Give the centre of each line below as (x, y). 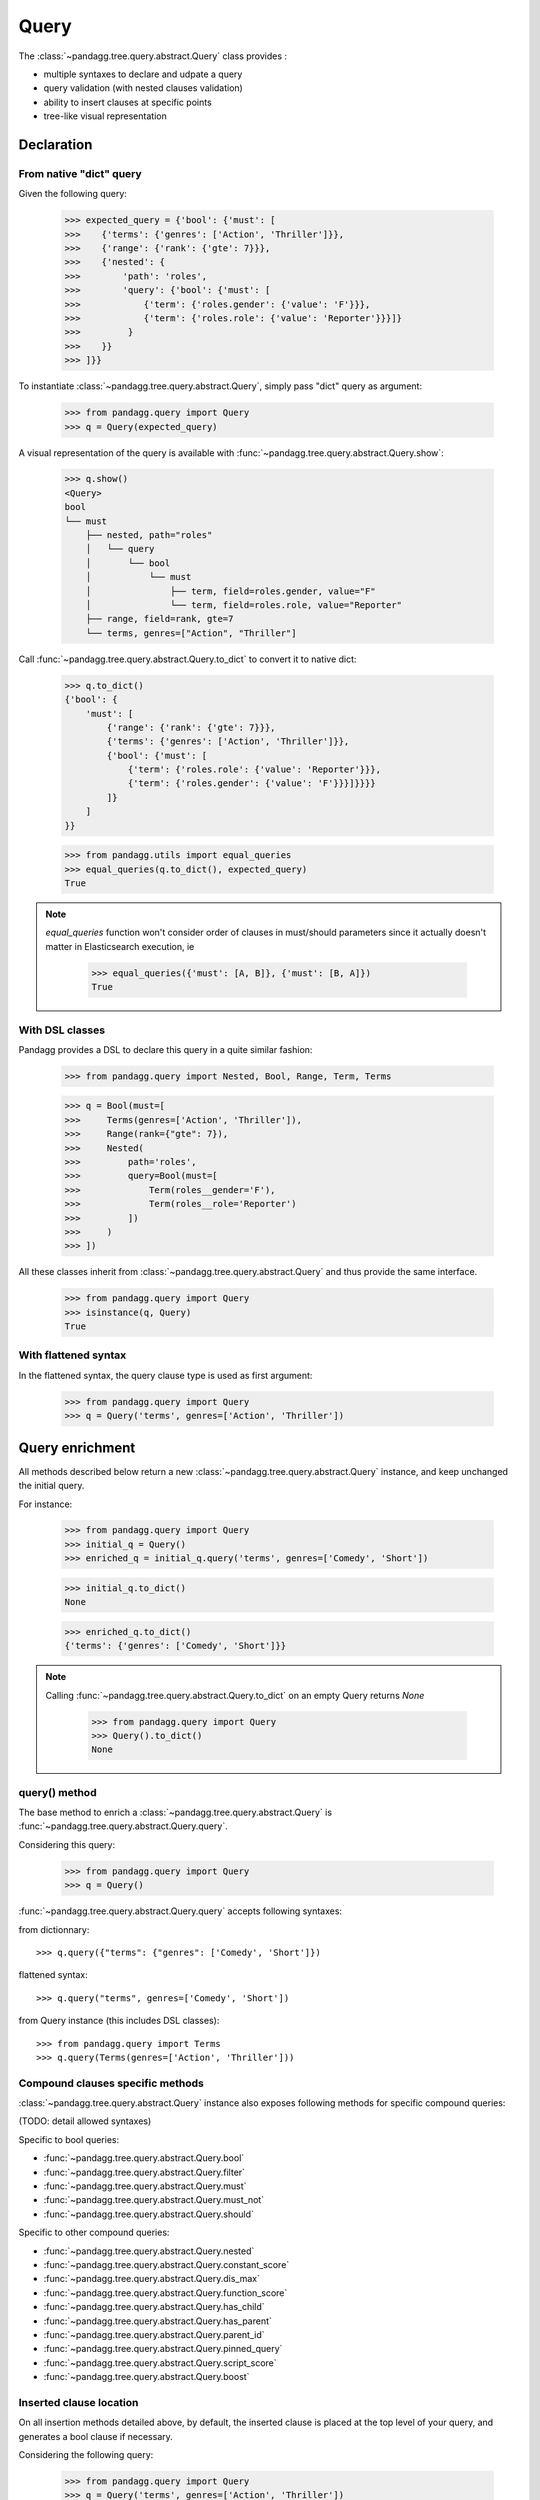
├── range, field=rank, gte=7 (159, 619)
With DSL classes (61, 1030)
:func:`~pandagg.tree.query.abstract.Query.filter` (144, 2172)
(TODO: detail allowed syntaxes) (85, 2121)
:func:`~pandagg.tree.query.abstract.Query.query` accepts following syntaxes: (180, 1911)
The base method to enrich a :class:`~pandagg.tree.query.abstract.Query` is (175, 1812)
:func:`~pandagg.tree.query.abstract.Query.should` (149, 2214)
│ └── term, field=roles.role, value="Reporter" (244, 605)
